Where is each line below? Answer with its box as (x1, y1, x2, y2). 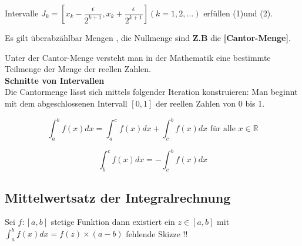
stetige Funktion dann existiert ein (51, 216, 175, 228)
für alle (210, 125, 236, 134)
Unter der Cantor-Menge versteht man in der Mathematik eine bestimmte (5, 51, 271, 63)
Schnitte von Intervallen (5, 74, 105, 86)
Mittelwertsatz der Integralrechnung (5, 188, 231, 206)
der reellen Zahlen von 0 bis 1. (155, 97, 265, 109)
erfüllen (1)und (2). (203, 7, 273, 19)
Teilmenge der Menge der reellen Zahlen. (5, 63, 151, 75)
